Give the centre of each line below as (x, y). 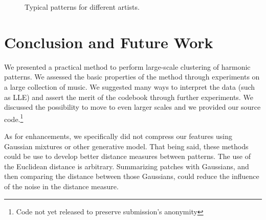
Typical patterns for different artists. (82, 7)
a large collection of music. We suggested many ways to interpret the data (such (130, 86)
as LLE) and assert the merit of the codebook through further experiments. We (129, 97)
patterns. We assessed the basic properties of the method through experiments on (132, 77)
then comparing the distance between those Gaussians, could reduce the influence (132, 176)
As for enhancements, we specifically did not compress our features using (118, 136)
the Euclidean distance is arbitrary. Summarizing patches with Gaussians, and (127, 166)
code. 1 (14, 118)
